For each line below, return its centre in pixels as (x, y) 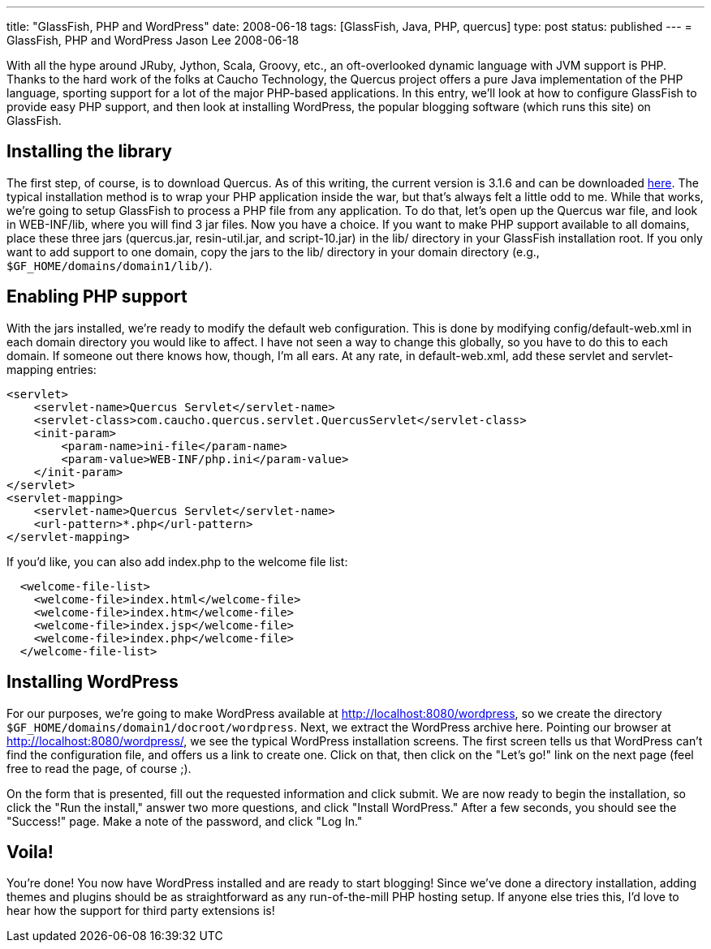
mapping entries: (52, 369)
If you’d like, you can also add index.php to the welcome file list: (177, 561)
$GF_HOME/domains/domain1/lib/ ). (110, 265)
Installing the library (90, 152)
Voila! (30, 852)
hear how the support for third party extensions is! (141, 911)
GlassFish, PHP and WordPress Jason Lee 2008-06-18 (153, 40)
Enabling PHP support (97, 297)
